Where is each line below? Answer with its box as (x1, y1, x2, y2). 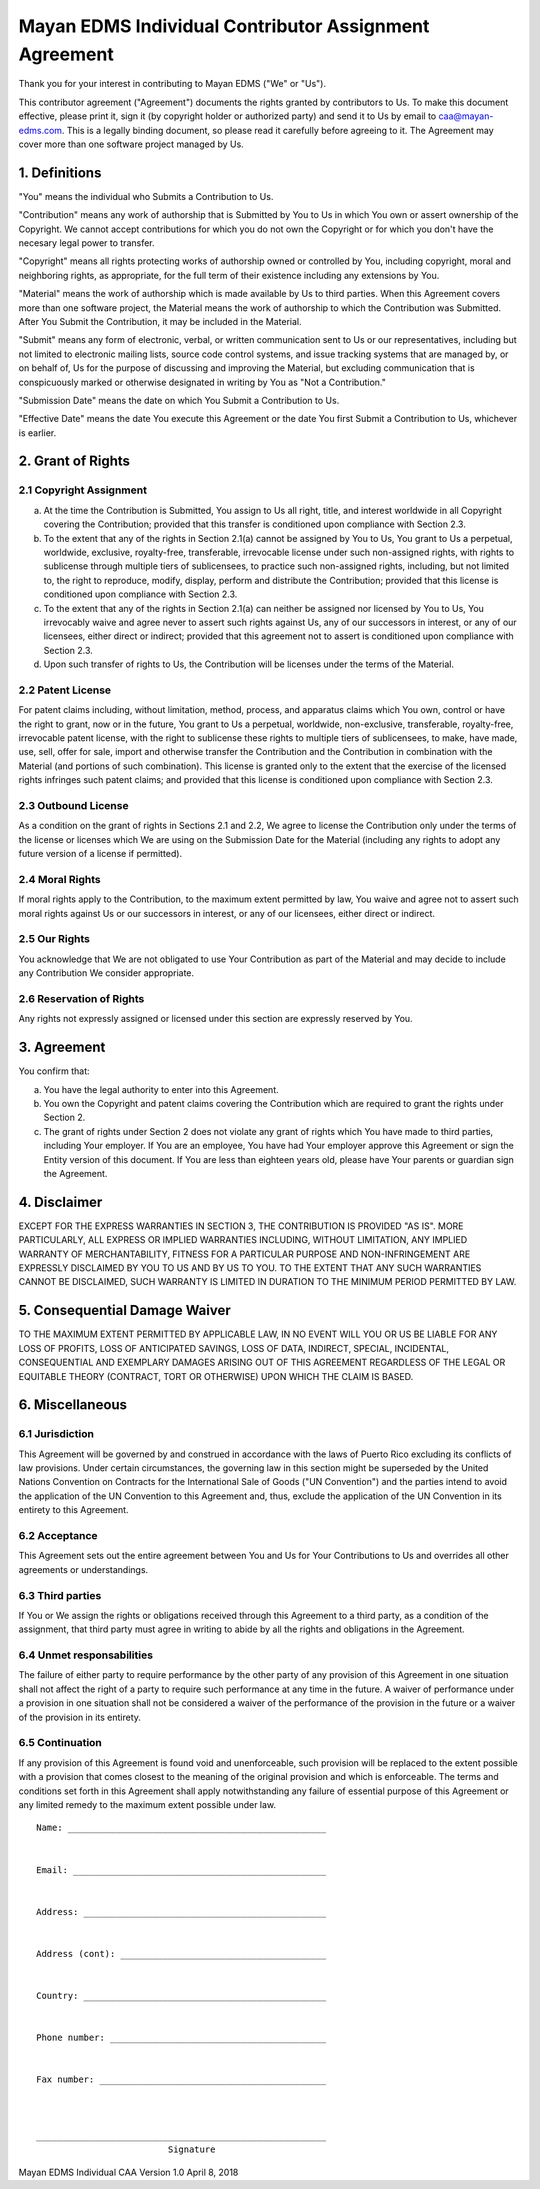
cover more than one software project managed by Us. (18, 138, 244, 150)
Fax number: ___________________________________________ (36, 2074, 327, 2085)
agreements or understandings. (18, 1563, 149, 1575)
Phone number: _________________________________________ (36, 2032, 327, 2044)
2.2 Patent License (18, 683, 112, 697)
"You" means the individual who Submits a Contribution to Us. (18, 190, 274, 202)
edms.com (18, 124, 63, 136)
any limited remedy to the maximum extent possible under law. (18, 1798, 277, 1810)
